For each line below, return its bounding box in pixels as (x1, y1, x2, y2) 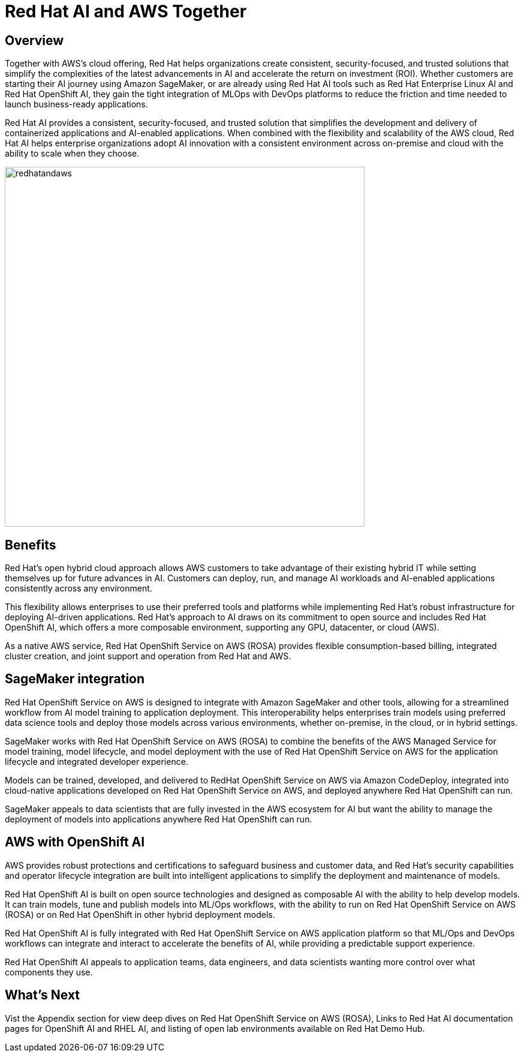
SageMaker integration (5, 671, 145, 687)
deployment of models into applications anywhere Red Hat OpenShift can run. (5, 813, 312, 824)
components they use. (5, 966, 93, 977)
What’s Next (5, 987, 80, 1003)
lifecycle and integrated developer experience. (5, 756, 188, 767)
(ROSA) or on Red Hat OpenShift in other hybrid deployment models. (5, 909, 275, 920)
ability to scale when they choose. (5, 148, 140, 159)
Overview (5, 32, 64, 48)
